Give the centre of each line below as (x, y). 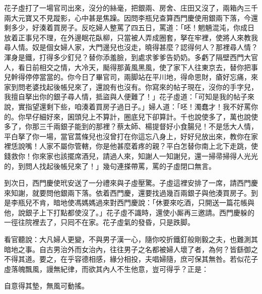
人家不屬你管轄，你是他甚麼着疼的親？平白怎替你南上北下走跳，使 (148, 146)
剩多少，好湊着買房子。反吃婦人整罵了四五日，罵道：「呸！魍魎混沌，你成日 (129, 27)
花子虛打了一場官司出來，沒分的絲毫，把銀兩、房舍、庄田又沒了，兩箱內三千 (131, 8)
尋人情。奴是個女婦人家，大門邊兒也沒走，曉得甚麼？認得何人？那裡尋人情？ (131, 47)
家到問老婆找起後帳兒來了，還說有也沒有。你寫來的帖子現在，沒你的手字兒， (131, 86)
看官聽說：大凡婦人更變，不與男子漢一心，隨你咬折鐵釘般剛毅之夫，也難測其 (131, 239)
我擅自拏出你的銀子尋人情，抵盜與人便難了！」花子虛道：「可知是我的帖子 (126, 97)
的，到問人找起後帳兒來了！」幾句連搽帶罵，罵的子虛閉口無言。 (110, 166)
